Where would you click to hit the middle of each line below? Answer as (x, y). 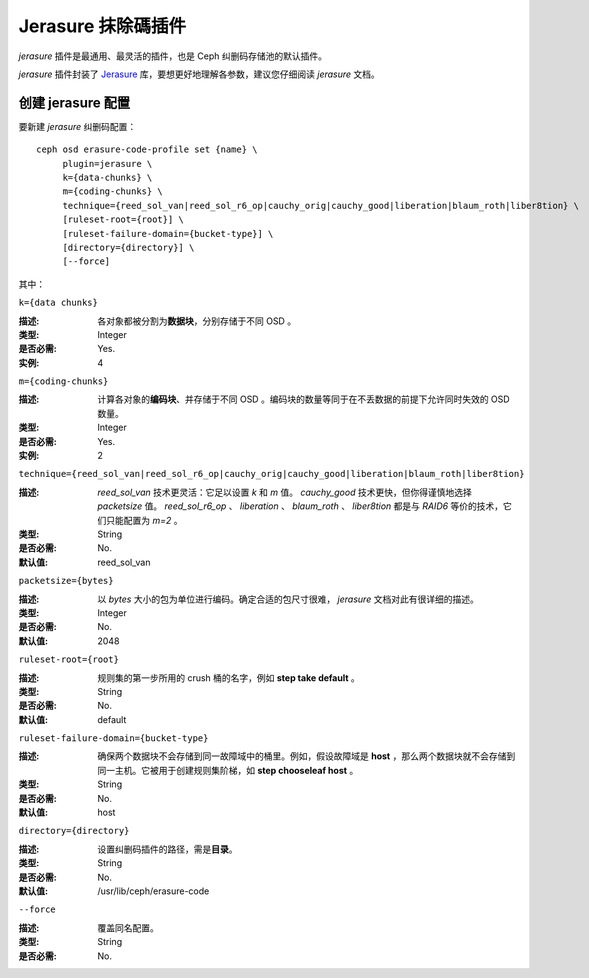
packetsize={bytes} (66, 581)
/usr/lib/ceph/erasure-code (153, 891)
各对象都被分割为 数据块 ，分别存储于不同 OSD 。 (197, 321)
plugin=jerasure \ (107, 163)
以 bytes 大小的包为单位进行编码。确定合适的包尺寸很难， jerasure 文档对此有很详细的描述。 (288, 599)
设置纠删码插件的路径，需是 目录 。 (167, 849)
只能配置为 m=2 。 (144, 520)
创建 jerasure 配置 (74, 102)
